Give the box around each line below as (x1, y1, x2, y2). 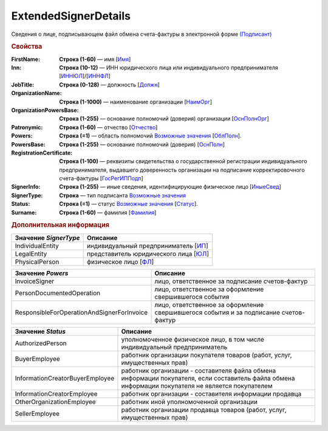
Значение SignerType (15, 233, 80, 242)
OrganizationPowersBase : (11, 107, 79, 114)
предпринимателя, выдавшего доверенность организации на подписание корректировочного (59, 166, 305, 173)
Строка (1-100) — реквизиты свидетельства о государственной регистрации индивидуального (59, 158, 307, 165)
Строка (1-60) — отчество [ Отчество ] (59, 124, 158, 131)
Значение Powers (15, 268, 69, 277)
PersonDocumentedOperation (15, 289, 100, 297)
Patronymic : (11, 124, 43, 131)
